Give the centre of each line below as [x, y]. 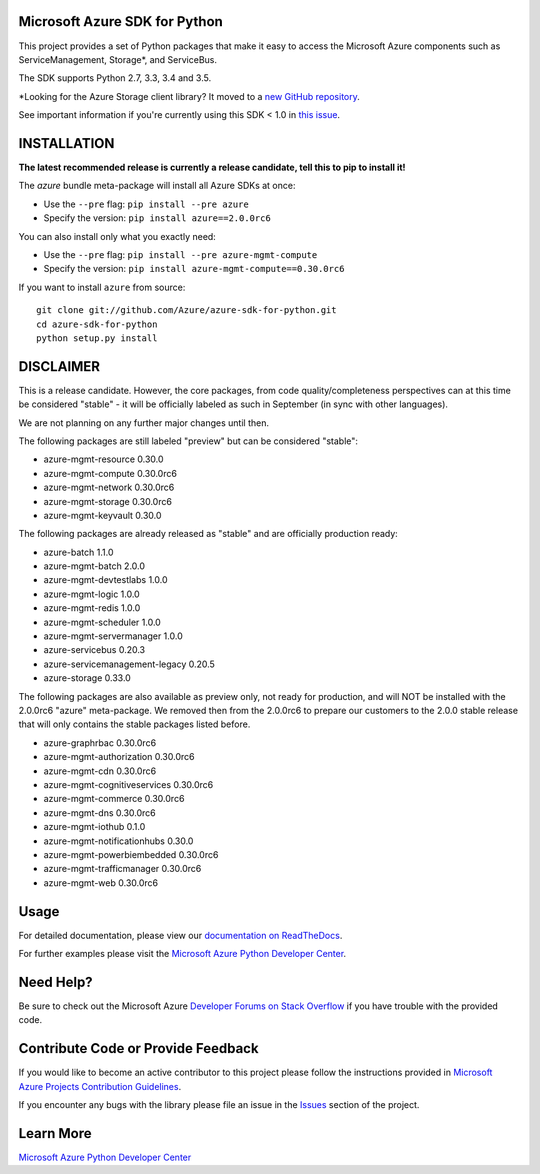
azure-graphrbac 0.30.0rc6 [100, 742]
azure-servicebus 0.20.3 [94, 650]
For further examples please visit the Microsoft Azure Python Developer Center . [182, 953]
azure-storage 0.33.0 [87, 678]
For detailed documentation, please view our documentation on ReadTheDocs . [180, 935]
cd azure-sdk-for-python [97, 324]
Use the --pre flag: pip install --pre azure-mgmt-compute [180, 254]
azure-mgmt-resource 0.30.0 [103, 459]
